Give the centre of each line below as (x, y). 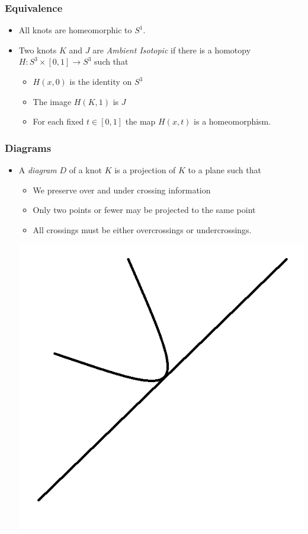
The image (52, 101)
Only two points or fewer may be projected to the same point (144, 210)
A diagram (38, 170)
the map (140, 121)
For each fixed (58, 121)
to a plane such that (224, 170)
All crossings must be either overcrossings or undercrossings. (142, 229)
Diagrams (28, 147)
